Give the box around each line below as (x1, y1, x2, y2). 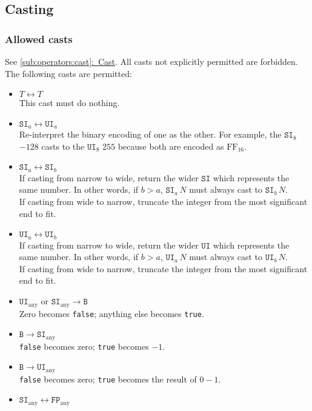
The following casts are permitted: (5, 67, 132, 79)
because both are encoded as (118, 139, 224, 152)
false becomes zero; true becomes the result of (19, 372, 197, 385)
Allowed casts (5, 31, 73, 46)
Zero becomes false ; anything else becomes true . (19, 307, 204, 319)
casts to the (41, 139, 85, 152)
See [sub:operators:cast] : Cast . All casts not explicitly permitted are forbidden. (5, 55, 298, 67)
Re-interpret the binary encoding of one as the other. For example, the (19, 128, 282, 141)
